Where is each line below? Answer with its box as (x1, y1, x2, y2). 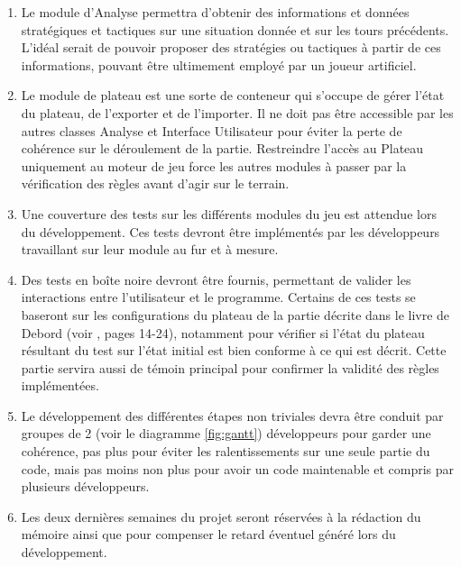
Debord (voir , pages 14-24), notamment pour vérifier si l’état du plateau (21, 323, 425, 342)
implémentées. (21, 376, 99, 395)
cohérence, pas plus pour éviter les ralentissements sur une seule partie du (21, 442, 430, 461)
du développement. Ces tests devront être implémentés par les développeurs (21, 222, 440, 241)
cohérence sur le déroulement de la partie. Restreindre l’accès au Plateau (21, 139, 424, 158)
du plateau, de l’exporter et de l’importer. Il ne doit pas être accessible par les (21, 103, 454, 122)
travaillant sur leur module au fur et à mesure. (21, 240, 279, 259)
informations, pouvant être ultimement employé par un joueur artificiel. (21, 55, 417, 74)
